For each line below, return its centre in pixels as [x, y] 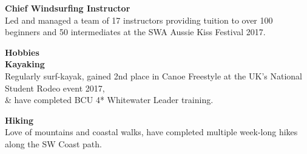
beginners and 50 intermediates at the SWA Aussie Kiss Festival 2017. [135, 32]
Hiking [19, 120]
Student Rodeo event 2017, [55, 88]
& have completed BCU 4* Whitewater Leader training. [109, 100]
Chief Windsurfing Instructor [68, 8]
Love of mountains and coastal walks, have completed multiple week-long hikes [151, 132]
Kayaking [25, 64]
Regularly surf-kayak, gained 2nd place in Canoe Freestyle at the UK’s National [153, 75]
